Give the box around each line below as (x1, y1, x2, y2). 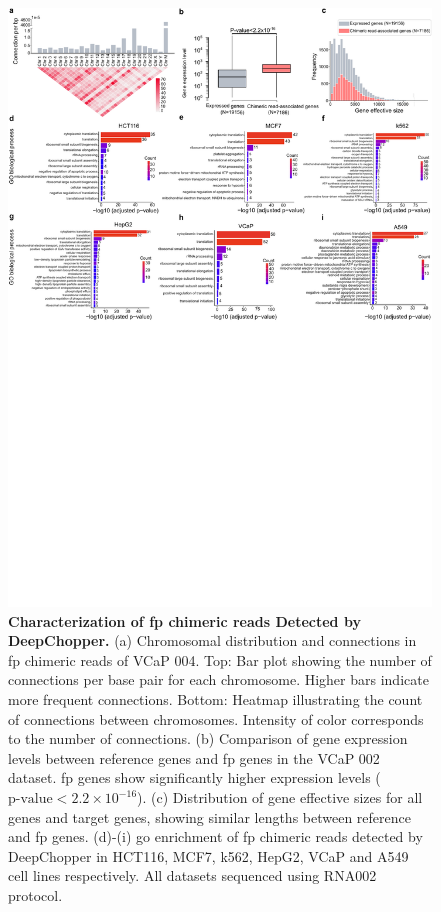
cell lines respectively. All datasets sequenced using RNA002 (8, 865, 377, 886)
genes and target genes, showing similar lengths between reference (8, 806, 411, 827)
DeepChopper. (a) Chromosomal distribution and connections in (8, 630, 417, 651)
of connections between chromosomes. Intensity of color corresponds (8, 708, 424, 729)
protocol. (8, 885, 63, 905)
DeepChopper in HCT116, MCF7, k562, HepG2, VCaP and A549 (8, 845, 409, 866)
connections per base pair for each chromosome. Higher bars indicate (8, 669, 429, 690)
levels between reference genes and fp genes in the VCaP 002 (8, 747, 380, 768)
